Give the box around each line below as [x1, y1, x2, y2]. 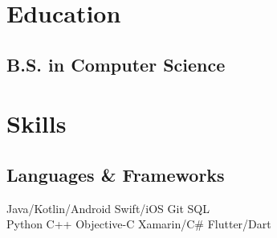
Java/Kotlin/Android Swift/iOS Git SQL [6, 199, 210, 216]
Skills [6, 107, 67, 140]
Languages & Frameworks [6, 162, 225, 187]
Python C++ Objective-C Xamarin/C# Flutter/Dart [6, 215, 271, 232]
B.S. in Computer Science [6, 51, 226, 76]
